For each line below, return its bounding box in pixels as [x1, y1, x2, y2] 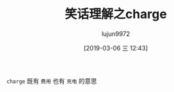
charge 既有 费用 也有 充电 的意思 [6, 77, 98, 85]
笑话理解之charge [64, 6, 167, 22]
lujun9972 [101, 29, 130, 38]
